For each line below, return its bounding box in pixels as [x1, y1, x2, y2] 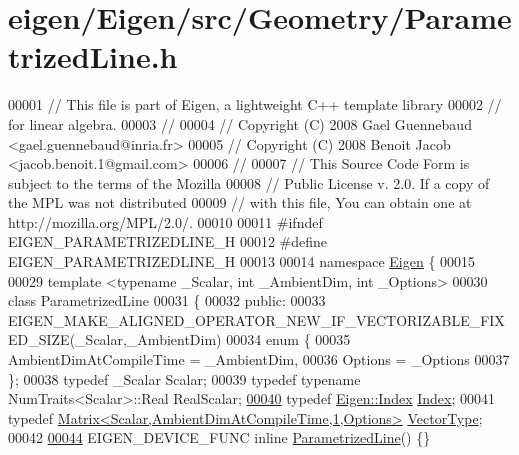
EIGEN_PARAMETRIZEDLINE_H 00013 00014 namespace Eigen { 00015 [8, 251, 476, 272]
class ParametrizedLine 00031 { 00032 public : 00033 [8, 290, 326, 311]
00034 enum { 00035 [226, 329, 351, 350]
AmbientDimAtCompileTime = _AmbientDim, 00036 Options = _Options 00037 [8, 349, 510, 370]
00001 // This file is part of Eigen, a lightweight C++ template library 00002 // [8, 94, 502, 115]
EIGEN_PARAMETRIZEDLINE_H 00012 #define [8, 231, 328, 252]
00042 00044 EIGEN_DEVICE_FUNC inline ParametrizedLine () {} [8, 427, 431, 448]
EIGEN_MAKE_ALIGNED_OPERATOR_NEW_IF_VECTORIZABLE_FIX [8, 309, 505, 330]
